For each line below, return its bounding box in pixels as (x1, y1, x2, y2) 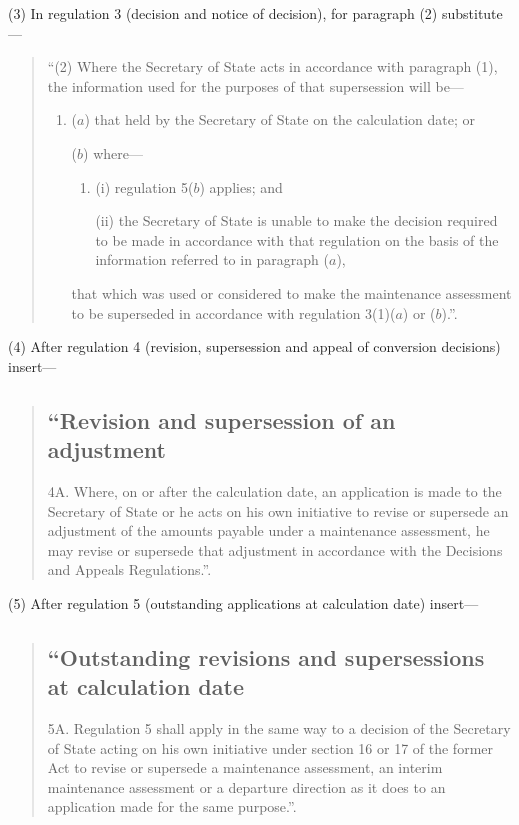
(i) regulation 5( (95, 176, 194, 197)
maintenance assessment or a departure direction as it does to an (47, 776, 446, 797)
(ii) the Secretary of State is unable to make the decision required (95, 210, 498, 231)
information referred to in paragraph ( (95, 249, 330, 270)
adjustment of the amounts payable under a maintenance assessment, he (47, 520, 490, 541)
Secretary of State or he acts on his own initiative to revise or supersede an (47, 500, 509, 521)
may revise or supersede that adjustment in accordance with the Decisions (47, 539, 503, 560)
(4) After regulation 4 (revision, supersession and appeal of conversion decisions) (8, 336, 501, 357)
